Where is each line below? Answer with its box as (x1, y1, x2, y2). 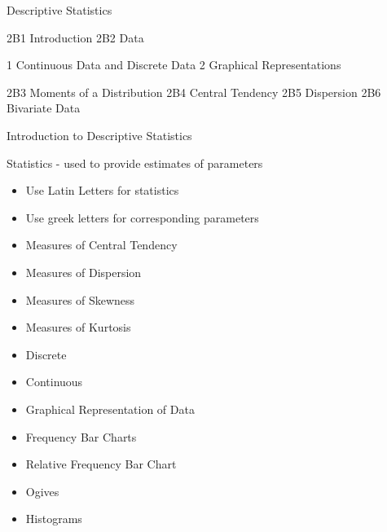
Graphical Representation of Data (25, 400, 195, 417)
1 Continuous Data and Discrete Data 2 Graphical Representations (7, 56, 341, 73)
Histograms (25, 510, 82, 527)
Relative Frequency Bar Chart (25, 455, 177, 473)
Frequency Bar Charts (25, 428, 137, 445)
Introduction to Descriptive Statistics (7, 126, 192, 143)
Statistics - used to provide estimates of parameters (7, 154, 263, 171)
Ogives (25, 482, 59, 499)
